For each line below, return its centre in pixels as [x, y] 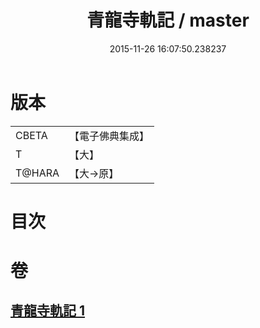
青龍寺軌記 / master [168, 20]
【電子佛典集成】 [109, 136]
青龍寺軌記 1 [48, 311]
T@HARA [37, 173]
